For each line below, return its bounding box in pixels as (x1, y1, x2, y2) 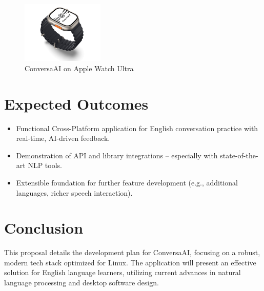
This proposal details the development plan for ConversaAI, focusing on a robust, (4, 247, 260, 258)
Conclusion (4, 217, 84, 238)
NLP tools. (28, 160, 62, 171)
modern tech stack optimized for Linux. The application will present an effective (4, 257, 256, 267)
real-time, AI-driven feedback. (16, 133, 110, 143)
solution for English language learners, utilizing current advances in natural (4, 267, 241, 278)
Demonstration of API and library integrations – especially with (16, 150, 218, 160)
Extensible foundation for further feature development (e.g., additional (16, 177, 238, 188)
